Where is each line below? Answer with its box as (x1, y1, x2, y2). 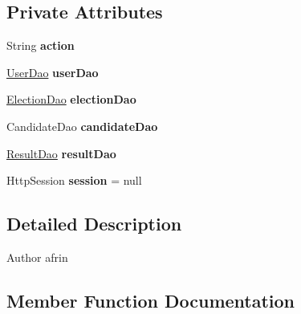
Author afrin (6, 248, 68, 265)
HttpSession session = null (6, 172, 142, 189)
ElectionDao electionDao (6, 91, 136, 108)
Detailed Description (6, 211, 182, 236)
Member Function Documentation (6, 287, 295, 312)
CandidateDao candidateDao (6, 117, 158, 134)
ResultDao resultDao (6, 145, 116, 161)
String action (6, 37, 75, 54)
